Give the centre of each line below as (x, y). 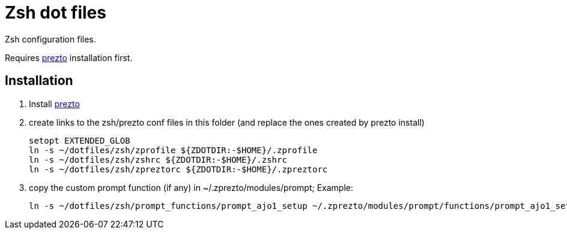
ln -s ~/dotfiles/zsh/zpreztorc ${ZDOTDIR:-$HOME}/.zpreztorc (178, 169)
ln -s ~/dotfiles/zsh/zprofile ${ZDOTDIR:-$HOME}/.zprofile (173, 150)
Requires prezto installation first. (69, 57)
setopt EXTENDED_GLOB (80, 140)
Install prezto (54, 104)
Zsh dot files (56, 13)
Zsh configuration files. (50, 39)
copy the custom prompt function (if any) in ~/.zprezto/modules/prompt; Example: (191, 187)
